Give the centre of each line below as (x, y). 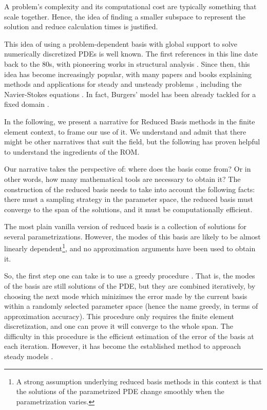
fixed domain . (27, 104)
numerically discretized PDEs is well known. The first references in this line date (131, 54)
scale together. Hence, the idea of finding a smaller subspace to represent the (125, 16)
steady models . (29, 356)
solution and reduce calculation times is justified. (81, 26)
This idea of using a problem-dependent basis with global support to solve (121, 43)
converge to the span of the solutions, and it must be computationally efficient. (128, 209)
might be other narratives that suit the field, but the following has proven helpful (132, 142)
